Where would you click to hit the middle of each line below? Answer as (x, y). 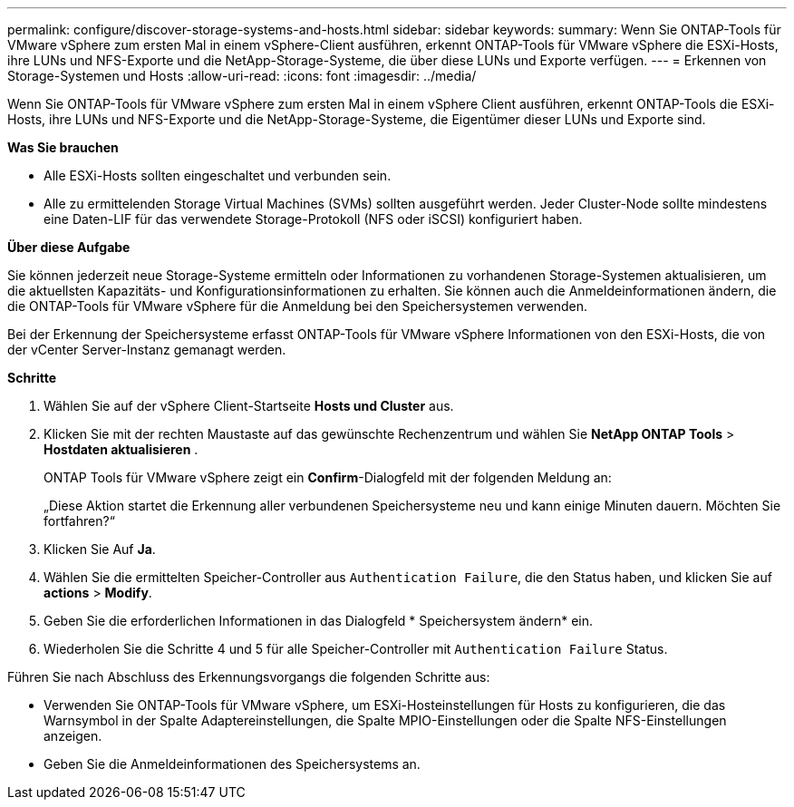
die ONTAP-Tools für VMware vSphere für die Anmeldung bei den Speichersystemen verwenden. (298, 306)
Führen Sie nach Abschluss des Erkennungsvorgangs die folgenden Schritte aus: (249, 677)
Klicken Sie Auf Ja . (100, 549)
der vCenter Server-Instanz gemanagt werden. (147, 350)
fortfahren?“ (79, 521)
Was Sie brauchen (63, 147)
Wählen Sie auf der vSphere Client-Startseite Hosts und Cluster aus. (249, 406)
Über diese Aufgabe (69, 247)
